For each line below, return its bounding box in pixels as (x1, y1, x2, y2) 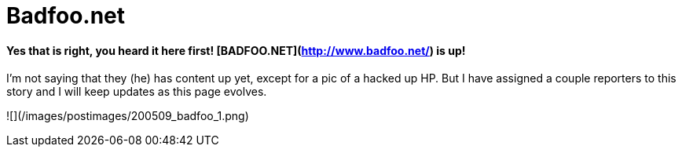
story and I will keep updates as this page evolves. (6, 85, 267, 99)
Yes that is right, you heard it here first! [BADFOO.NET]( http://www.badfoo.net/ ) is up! (6, 43, 466, 57)
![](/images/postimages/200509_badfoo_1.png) (6, 109, 249, 123)
